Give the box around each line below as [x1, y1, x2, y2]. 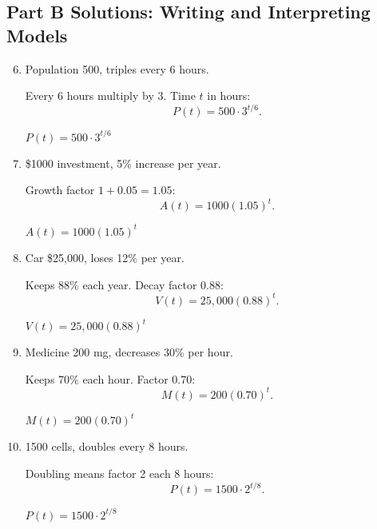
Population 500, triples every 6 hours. [25, 60, 209, 77]
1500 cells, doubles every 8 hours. [25, 438, 188, 455]
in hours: [207, 87, 251, 104]
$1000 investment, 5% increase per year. [25, 154, 221, 171]
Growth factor [25, 181, 95, 198]
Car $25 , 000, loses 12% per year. [25, 249, 185, 265]
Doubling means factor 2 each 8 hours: [25, 464, 214, 481]
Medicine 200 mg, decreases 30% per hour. [25, 344, 233, 360]
